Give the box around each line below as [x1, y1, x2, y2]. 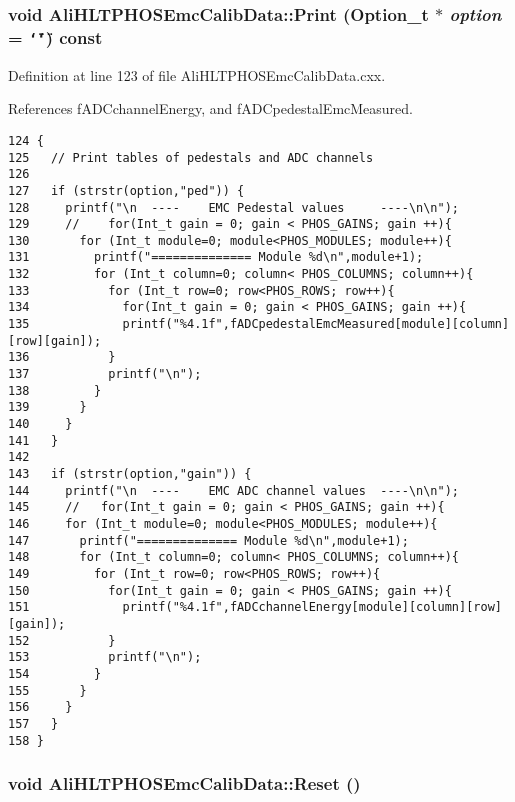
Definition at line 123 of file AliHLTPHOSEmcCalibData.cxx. [8, 64, 386, 85]
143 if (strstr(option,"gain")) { [8, 467, 252, 482]
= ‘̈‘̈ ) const [8, 24, 103, 49]
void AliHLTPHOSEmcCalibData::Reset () [8, 771, 361, 796]
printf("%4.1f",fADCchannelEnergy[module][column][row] [122, 600, 502, 615]
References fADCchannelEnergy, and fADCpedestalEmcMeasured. [8, 98, 414, 119]
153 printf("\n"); [8, 650, 202, 665]
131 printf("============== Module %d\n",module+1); [8, 250, 424, 265]
